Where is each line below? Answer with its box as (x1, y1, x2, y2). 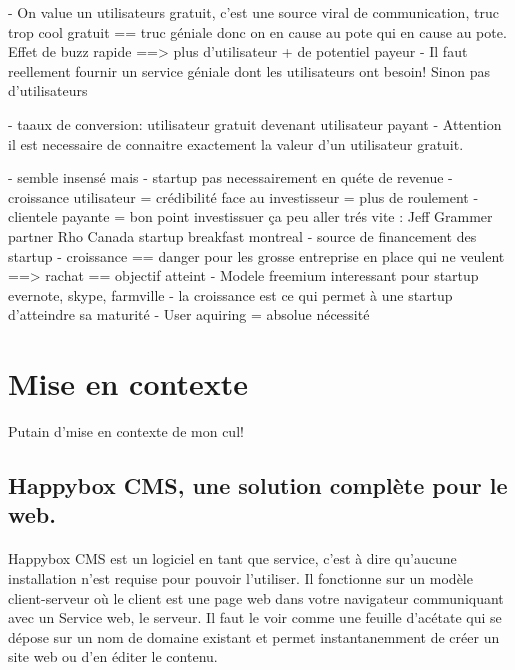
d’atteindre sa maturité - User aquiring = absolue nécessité (8, 304, 370, 325)
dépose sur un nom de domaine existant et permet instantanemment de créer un (8, 626, 500, 647)
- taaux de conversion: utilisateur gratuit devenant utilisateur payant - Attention (8, 113, 502, 134)
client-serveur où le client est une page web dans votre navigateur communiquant (8, 587, 504, 608)
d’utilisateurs (8, 80, 88, 101)
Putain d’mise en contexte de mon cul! (8, 421, 244, 442)
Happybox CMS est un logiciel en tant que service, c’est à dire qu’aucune (8, 548, 457, 569)
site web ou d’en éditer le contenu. (8, 646, 218, 667)
